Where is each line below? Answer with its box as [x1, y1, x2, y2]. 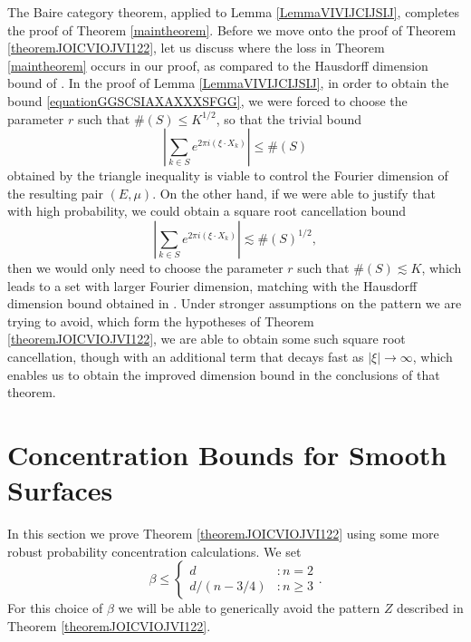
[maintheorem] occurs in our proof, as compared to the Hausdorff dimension [7, 55, 428, 74]
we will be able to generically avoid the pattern [118, 598, 380, 618]
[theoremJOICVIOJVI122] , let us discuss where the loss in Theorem [7, 38, 385, 57]
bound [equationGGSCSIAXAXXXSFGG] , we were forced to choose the [7, 91, 408, 110]
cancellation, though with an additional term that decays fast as [7, 346, 364, 365]
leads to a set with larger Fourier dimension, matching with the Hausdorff [7, 276, 418, 295]
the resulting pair [7, 183, 103, 202]
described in [397, 598, 464, 618]
